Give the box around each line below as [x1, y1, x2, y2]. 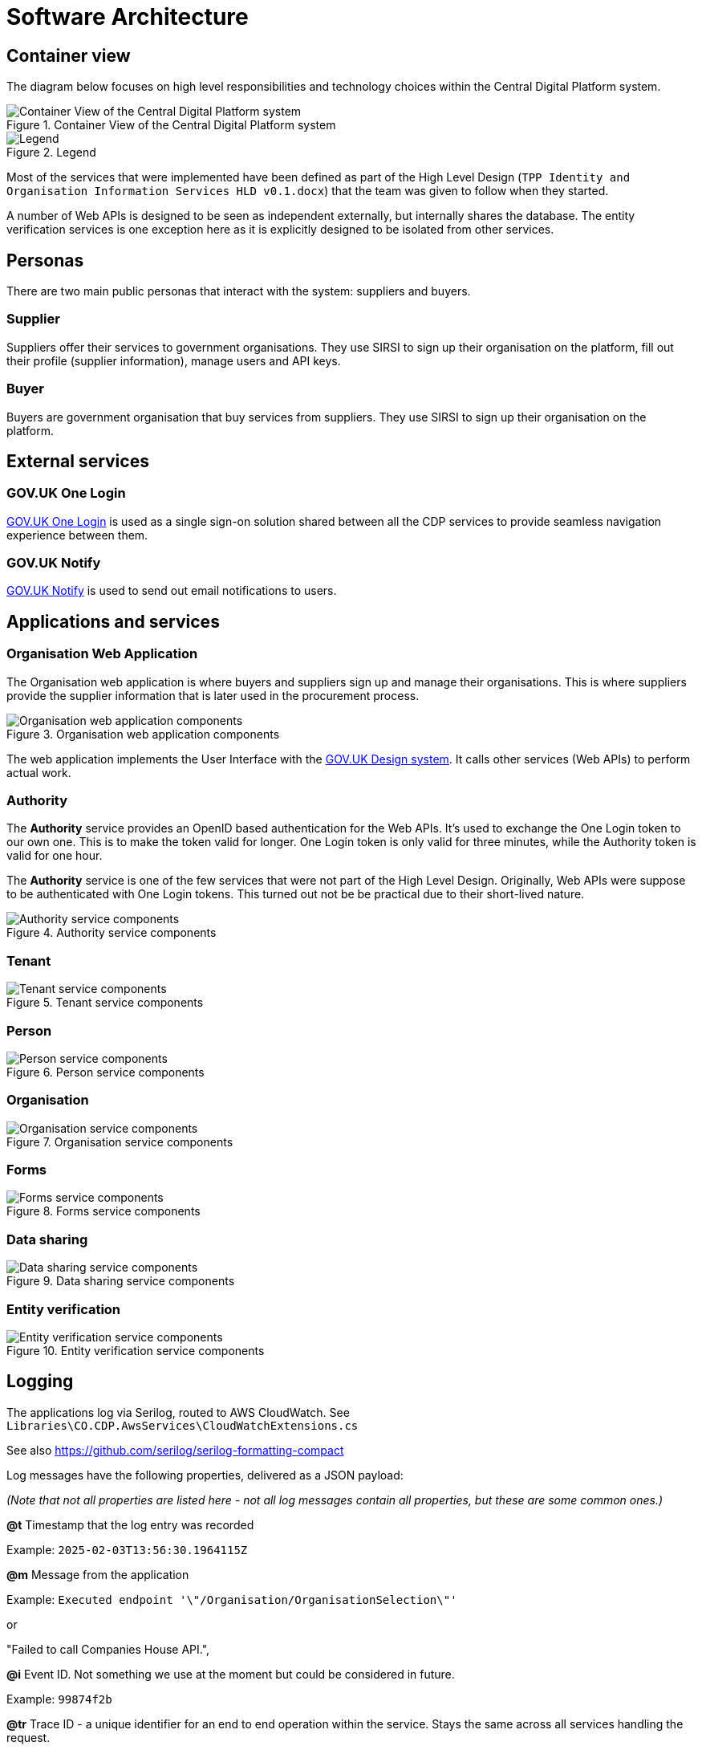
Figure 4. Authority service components [6, 926, 217, 940]
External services [6, 450, 149, 471]
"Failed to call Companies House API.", [6, 1642, 210, 1656]
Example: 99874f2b [6, 1691, 112, 1706]
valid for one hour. [6, 849, 103, 863]
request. [6, 1730, 51, 1744]
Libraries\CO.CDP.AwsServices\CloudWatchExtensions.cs [6, 1418, 359, 1432]
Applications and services [6, 611, 220, 632]
